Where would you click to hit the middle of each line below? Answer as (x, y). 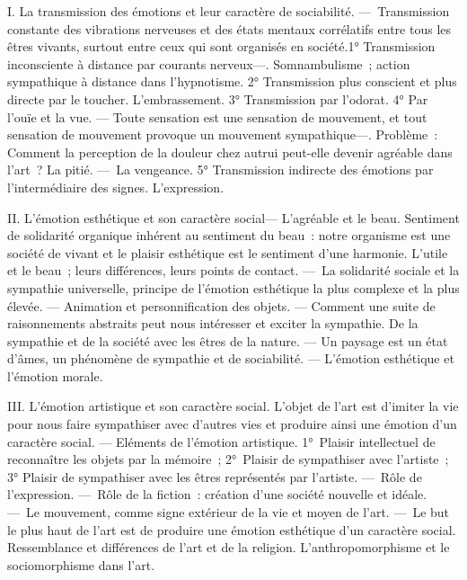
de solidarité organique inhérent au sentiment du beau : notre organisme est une (229, 235)
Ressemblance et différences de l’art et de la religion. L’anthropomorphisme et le (229, 547)
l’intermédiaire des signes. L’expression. (116, 187)
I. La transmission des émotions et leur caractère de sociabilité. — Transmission (229, 11)
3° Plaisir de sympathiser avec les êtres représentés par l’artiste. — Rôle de (215, 476)
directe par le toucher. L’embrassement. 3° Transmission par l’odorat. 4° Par (218, 98)
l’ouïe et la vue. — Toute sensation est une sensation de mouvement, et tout (217, 116)
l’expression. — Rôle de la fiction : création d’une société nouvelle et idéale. (217, 494)
